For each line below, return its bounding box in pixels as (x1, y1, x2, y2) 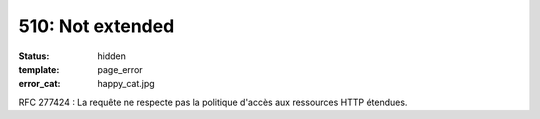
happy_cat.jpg (97, 78, 155, 90)
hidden (97, 50, 127, 62)
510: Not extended (18, 15, 175, 37)
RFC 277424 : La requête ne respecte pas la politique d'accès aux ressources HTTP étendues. (18, 96, 408, 108)
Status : (18, 50, 50, 62)
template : (18, 63, 60, 75)
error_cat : (18, 78, 61, 90)
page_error (97, 63, 144, 75)
